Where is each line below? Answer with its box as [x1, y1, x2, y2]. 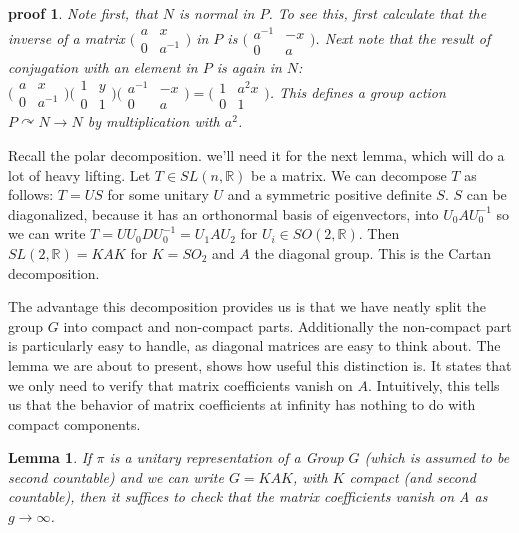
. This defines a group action [269, 82, 446, 103]
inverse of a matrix [8, 28, 125, 49]
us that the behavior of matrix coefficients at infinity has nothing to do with [8, 394, 476, 415]
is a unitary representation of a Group [109, 447, 344, 468]
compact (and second [349, 466, 476, 487]
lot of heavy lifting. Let [8, 164, 151, 185]
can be [466, 184, 507, 205]
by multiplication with [87, 111, 220, 132]
